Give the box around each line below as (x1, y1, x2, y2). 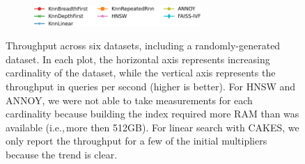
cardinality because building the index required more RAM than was (6, 106, 299, 121)
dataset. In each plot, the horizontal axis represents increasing (6, 51, 270, 66)
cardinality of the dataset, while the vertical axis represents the (6, 65, 276, 80)
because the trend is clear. (6, 147, 118, 162)
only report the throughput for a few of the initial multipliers (6, 133, 267, 148)
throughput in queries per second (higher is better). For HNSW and (6, 79, 296, 94)
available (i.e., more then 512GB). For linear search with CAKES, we (6, 120, 299, 134)
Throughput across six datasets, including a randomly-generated (6, 38, 281, 53)
